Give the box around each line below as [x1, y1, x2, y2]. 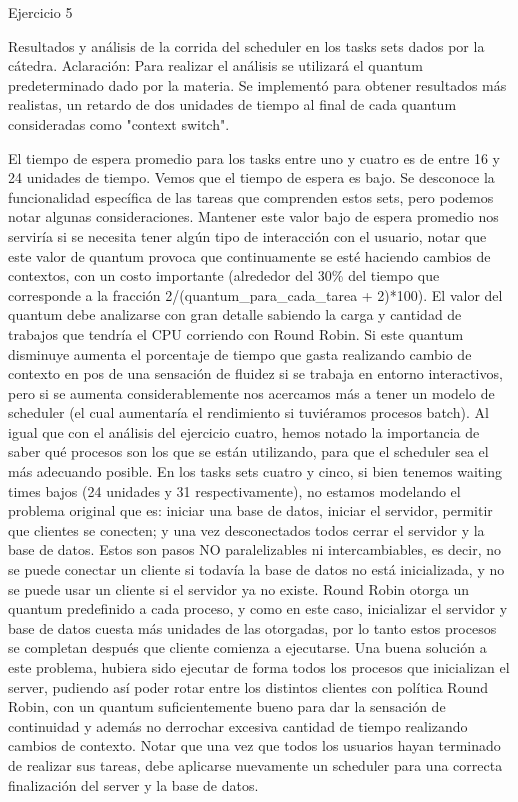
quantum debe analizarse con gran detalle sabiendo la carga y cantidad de [8, 304, 462, 325]
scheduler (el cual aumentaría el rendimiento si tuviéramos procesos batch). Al [8, 402, 489, 423]
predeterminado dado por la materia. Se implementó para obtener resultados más [8, 74, 507, 95]
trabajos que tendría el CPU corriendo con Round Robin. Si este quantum [8, 323, 464, 344]
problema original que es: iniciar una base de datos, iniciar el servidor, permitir [8, 500, 493, 521]
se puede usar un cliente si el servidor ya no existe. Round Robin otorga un [8, 578, 469, 599]
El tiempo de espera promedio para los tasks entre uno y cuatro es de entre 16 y [8, 147, 500, 168]
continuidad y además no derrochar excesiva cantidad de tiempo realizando [8, 715, 468, 736]
